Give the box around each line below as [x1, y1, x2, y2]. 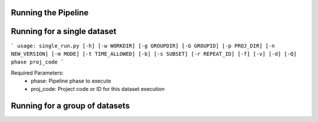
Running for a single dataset [11, 26, 117, 36]
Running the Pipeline [11, 8, 89, 18]
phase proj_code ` [11, 59, 64, 66]
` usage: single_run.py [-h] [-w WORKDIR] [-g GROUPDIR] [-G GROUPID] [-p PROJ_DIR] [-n [11, 42, 275, 49]
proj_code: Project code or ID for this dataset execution [31, 86, 165, 93]
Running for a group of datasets [11, 101, 130, 111]
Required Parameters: [11, 69, 64, 76]
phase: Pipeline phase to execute [31, 77, 111, 84]
